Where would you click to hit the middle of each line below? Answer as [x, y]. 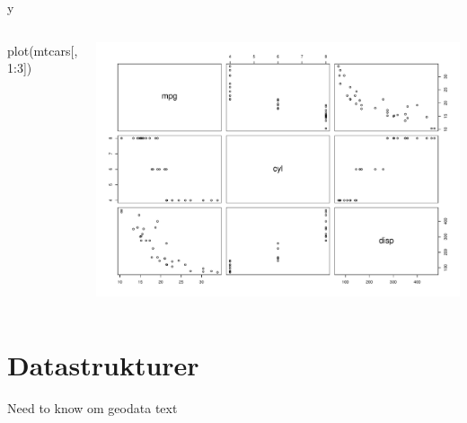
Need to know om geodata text [93, 408]
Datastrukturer [103, 365]
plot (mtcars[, [43, 50]
